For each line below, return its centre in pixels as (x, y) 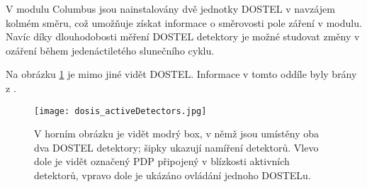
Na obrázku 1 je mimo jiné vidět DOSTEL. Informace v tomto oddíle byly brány (181, 74)
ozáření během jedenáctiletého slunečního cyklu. (110, 50)
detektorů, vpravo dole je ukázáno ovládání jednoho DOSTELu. (173, 175)
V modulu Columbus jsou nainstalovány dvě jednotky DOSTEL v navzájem (170, 8)
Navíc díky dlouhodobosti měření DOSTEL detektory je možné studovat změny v (183, 36)
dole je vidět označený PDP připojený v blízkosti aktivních (162, 161)
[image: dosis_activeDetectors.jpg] (120, 111)
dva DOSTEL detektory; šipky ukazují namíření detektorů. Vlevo (176, 147)
